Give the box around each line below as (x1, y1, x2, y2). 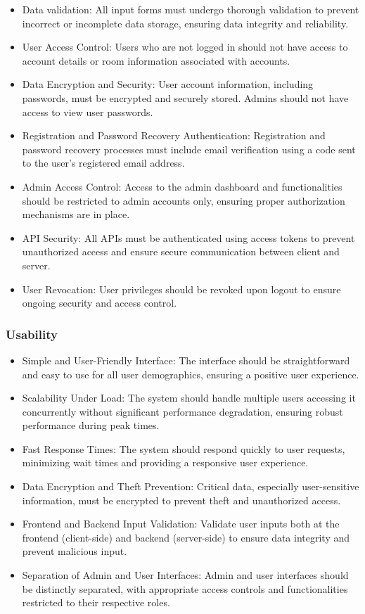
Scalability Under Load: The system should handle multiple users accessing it (22, 390, 356, 405)
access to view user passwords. (22, 104, 153, 119)
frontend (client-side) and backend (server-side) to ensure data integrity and (22, 530, 350, 544)
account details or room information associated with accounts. (22, 53, 290, 68)
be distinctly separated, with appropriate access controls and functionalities (22, 581, 348, 596)
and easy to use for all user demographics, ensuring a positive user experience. (22, 366, 359, 381)
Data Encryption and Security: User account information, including (22, 77, 314, 91)
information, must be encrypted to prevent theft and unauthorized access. (22, 492, 341, 507)
